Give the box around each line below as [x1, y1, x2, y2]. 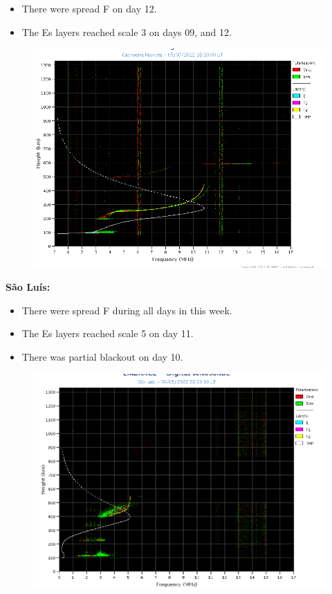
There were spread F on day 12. [21, 1, 157, 15]
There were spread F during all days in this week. [21, 303, 232, 317]
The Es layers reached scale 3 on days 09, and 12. [21, 24, 232, 39]
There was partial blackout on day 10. [21, 349, 183, 363]
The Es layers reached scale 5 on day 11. [21, 326, 194, 341]
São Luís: [6, 280, 50, 294]
